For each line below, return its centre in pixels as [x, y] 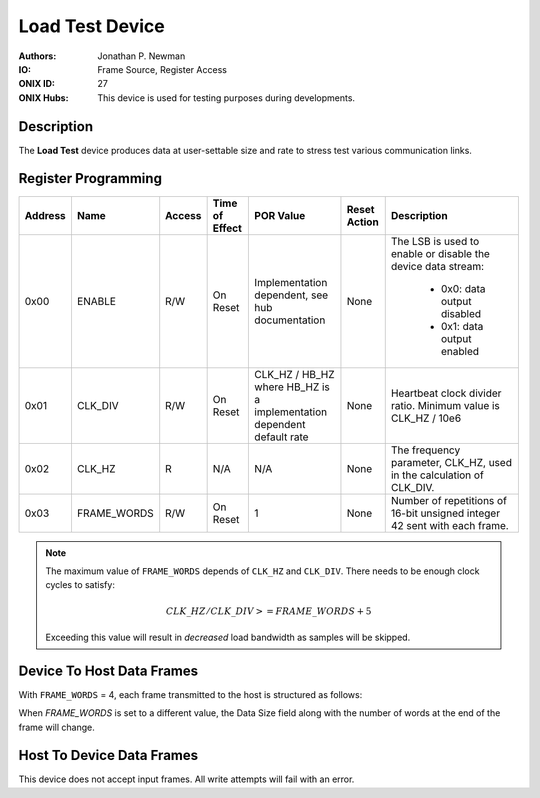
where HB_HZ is [292, 387]
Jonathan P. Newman [141, 56]
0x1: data [462, 326]
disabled [461, 313]
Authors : [37, 56]
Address [45, 215]
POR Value [280, 215]
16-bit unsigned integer [445, 513]
